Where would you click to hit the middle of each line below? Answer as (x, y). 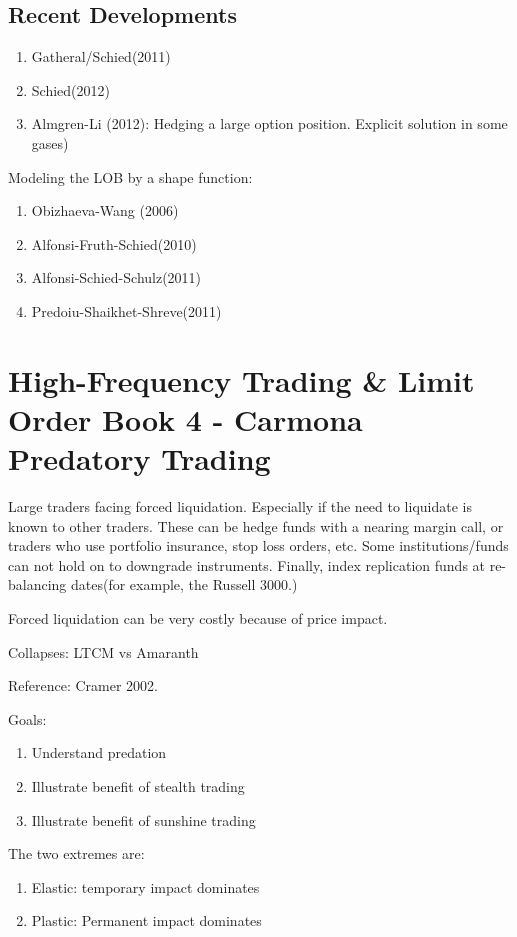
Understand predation (99, 752)
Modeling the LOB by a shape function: (130, 176)
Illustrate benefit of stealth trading (138, 785)
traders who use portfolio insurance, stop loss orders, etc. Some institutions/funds (258, 545)
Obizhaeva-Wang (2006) (105, 210)
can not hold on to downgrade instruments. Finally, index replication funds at (247, 564)
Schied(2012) (70, 89)
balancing (37, 584)
